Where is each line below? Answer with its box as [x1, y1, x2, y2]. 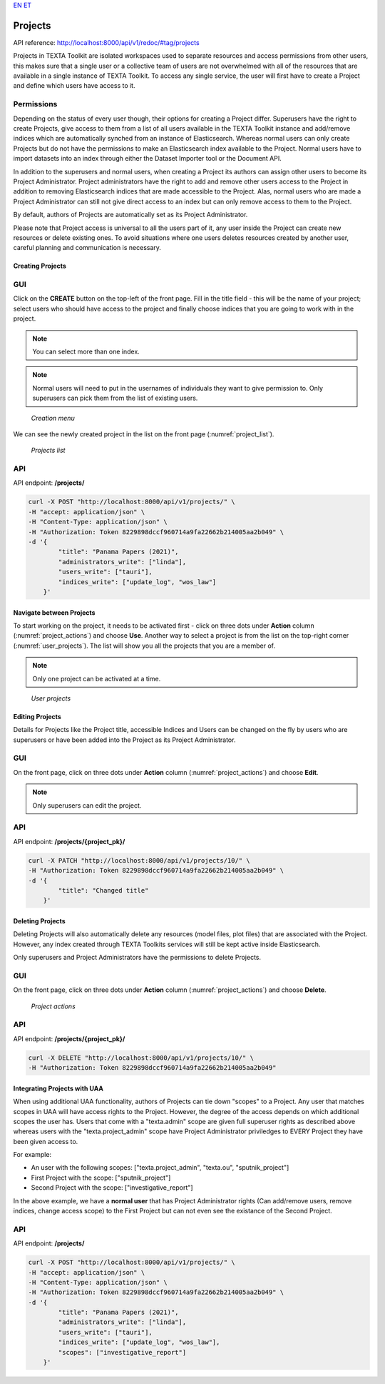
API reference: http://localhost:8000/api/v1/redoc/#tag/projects [13, 38, 200, 46]
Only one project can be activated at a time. [32, 674, 161, 683]
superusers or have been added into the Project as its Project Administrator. [13, 736, 236, 744]
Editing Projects [13, 712, 62, 721]
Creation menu [31, 413, 75, 422]
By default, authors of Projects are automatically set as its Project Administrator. [13, 211, 248, 219]
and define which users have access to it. [13, 81, 135, 90]
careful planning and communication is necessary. [13, 244, 162, 252]
